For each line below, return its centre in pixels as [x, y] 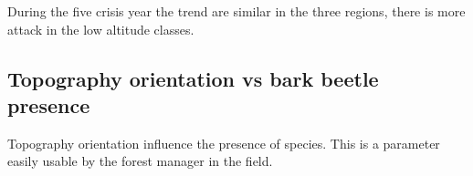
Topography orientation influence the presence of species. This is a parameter [224, 143]
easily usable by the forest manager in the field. [140, 161]
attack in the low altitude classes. [101, 29]
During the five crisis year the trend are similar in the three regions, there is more [236, 11]
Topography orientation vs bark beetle [193, 78]
